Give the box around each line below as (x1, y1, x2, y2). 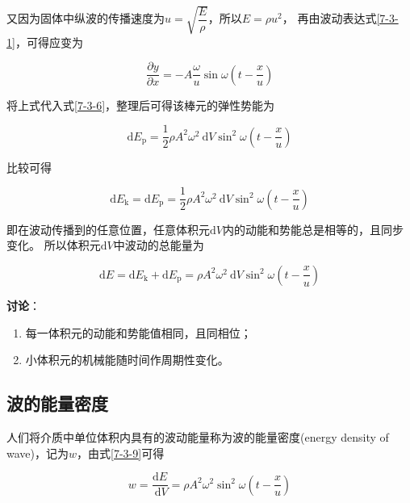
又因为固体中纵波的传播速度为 (6, 10, 165, 27)
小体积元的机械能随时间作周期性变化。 (25, 351, 229, 368)
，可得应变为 (15, 33, 83, 50)
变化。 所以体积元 (6, 237, 101, 254)
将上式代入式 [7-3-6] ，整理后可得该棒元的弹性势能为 (6, 96, 275, 113)
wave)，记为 (6, 444, 69, 461)
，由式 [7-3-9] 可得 (77, 444, 165, 461)
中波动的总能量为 (113, 237, 204, 254)
